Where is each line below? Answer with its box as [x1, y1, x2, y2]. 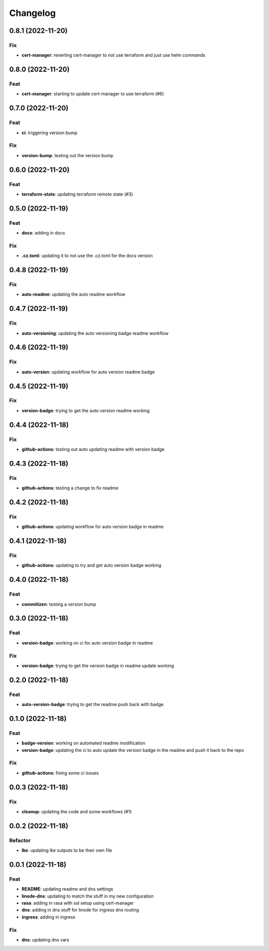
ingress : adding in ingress [21, 914, 76, 920]
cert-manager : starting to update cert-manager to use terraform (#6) [21, 91, 164, 97]
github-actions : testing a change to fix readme [21, 485, 119, 491]
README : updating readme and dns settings [21, 886, 114, 892]
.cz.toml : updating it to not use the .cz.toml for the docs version [21, 252, 153, 259]
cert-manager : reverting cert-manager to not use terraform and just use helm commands [21, 52, 206, 58]
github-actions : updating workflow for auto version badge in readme [21, 524, 164, 530]
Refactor [9, 837, 31, 844]
